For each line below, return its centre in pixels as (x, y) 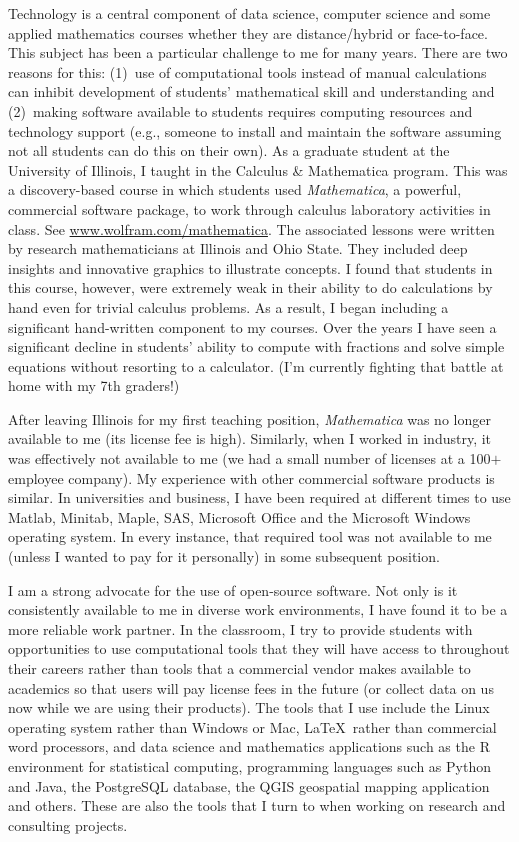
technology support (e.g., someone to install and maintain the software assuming (255, 130)
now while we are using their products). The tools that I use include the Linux (249, 707)
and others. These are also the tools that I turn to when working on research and (257, 805)
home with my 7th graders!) (94, 385)
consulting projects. (68, 824)
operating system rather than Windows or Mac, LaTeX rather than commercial (252, 726)
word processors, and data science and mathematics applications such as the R (249, 746)
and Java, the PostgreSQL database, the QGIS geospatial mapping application (249, 785)
